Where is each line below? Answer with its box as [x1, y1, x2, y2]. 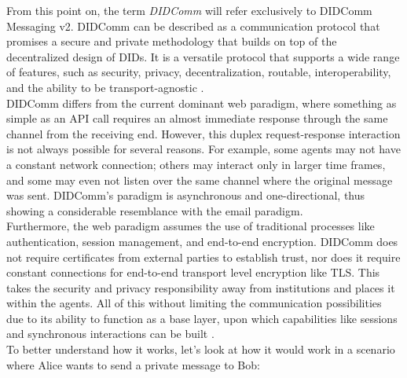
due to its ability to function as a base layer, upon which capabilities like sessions [6, 310, 398, 326]
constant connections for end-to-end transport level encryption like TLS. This [6, 264, 380, 281]
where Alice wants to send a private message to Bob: [6, 356, 260, 372]
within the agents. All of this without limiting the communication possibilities [6, 295, 382, 311]
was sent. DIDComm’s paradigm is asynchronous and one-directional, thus [6, 187, 365, 204]
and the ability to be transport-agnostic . [6, 79, 204, 95]
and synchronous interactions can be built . [6, 325, 214, 342]
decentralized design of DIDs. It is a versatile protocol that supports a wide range [6, 48, 400, 64]
